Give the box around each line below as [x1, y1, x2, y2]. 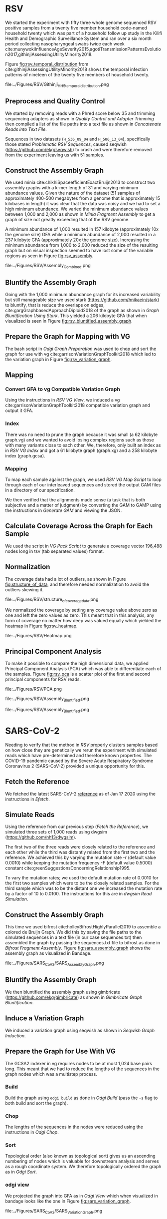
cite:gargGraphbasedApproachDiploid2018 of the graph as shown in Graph [5, 307, 160, 313]
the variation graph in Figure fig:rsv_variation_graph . [5, 356, 112, 362]
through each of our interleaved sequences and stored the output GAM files [5, 482, 161, 488]
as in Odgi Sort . [5, 1169, 37, 1175]
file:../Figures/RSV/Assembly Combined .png [5, 263, 91, 270]
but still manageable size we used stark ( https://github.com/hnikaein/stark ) [5, 297, 160, 303]
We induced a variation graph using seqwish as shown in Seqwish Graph [5, 1027, 155, 1033]
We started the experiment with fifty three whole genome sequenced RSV [5, 19, 157, 25]
